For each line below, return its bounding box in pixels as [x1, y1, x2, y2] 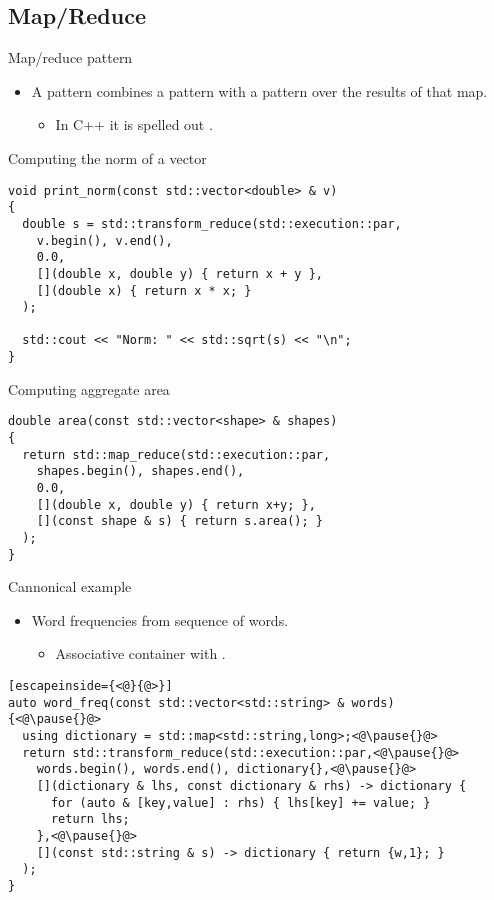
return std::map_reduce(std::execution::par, [22, 447, 331, 462]
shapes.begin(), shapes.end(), [36, 464, 245, 479]
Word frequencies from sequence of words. [31, 609, 289, 630]
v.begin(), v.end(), [36, 233, 173, 248]
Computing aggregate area [8, 378, 170, 399]
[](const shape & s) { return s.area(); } [36, 514, 323, 529]
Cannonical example [8, 576, 132, 597]
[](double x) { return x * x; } [36, 283, 252, 298]
